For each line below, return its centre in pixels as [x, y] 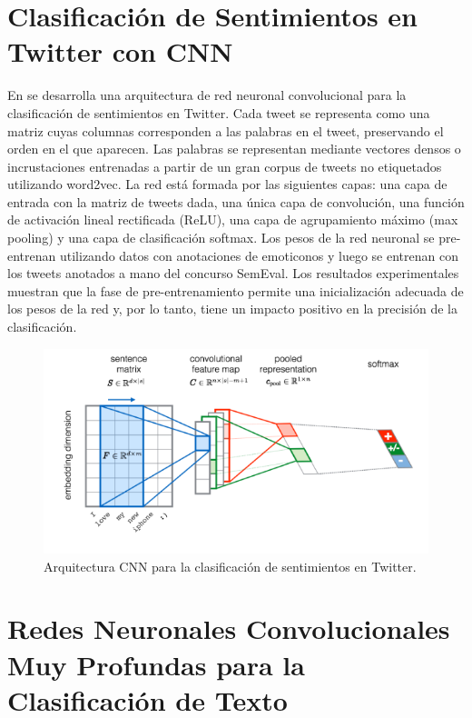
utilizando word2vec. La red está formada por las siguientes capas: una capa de [227, 184]
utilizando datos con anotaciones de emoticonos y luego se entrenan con [259, 255]
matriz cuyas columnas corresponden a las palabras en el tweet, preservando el [226, 130]
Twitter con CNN [120, 51]
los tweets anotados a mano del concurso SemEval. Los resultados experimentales [233, 273]
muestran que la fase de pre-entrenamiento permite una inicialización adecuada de [236, 290]
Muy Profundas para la [156, 664]
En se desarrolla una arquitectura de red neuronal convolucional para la [207, 95]
